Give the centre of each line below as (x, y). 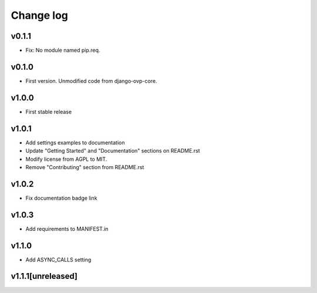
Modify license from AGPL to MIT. (66, 159)
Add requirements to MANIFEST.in (67, 228)
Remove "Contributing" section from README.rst (85, 167)
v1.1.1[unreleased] (44, 276)
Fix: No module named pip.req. (63, 50)
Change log (40, 15)
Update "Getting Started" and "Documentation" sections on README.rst (113, 151)
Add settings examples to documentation (75, 142)
